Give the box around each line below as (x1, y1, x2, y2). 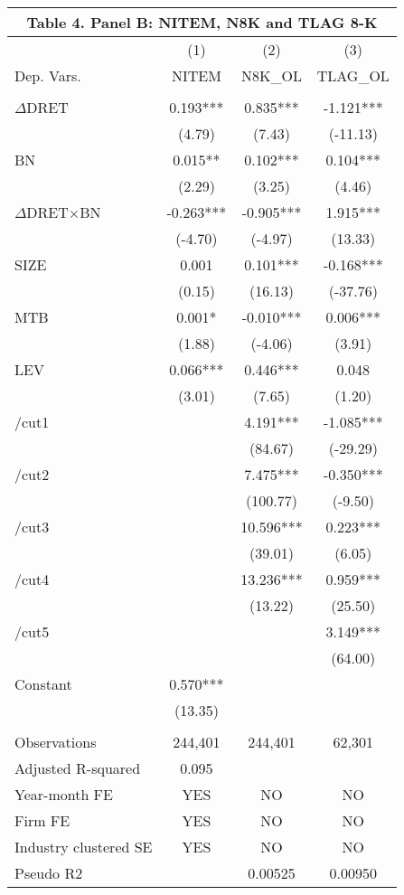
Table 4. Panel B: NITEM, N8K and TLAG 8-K (26, 12, 378, 33)
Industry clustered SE (14, 836, 153, 857)
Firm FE (14, 810, 70, 831)
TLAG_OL (316, 65, 390, 86)
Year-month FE (14, 784, 113, 805)
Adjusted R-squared (14, 758, 141, 778)
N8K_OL (241, 65, 302, 86)
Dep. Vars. (14, 65, 81, 86)
